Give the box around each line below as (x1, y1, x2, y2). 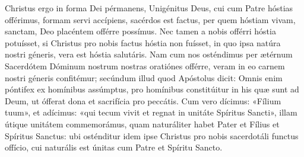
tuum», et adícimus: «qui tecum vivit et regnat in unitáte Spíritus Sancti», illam (5, 106, 297, 118)
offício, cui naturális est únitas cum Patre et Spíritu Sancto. (5, 141, 223, 153)
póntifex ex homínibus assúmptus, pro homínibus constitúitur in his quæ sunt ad (5, 83, 299, 95)
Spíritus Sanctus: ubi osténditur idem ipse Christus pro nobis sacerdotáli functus (5, 129, 299, 142)
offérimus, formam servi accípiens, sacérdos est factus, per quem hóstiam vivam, (5, 13, 296, 25)
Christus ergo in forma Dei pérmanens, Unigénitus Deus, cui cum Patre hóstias (5, 2, 293, 14)
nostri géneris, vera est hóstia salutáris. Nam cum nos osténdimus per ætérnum (5, 48, 293, 60)
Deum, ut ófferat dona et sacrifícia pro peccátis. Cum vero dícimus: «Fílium (5, 94, 281, 107)
